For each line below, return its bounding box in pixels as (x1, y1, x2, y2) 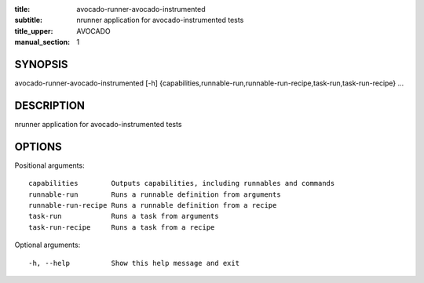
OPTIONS (14, 140, 62, 153)
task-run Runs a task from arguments (28, 212, 219, 221)
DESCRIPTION (14, 99, 86, 112)
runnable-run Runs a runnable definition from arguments (28, 190, 282, 199)
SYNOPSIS (14, 57, 68, 71)
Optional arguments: (14, 240, 81, 250)
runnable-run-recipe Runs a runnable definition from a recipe (28, 201, 277, 210)
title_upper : (14, 26, 53, 35)
